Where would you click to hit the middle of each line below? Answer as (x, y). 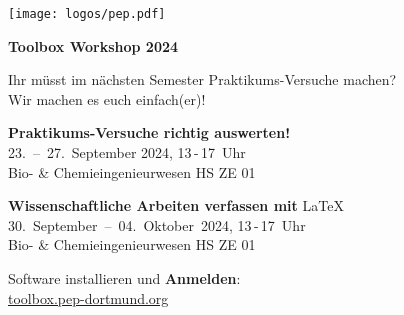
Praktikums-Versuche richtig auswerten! (149, 132)
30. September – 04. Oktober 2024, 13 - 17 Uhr (157, 224)
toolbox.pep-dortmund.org (88, 297)
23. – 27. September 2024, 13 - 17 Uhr (127, 152)
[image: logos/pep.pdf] (87, 14)
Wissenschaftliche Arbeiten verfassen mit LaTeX (176, 205)
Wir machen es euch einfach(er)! (107, 98)
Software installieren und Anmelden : (124, 278)
